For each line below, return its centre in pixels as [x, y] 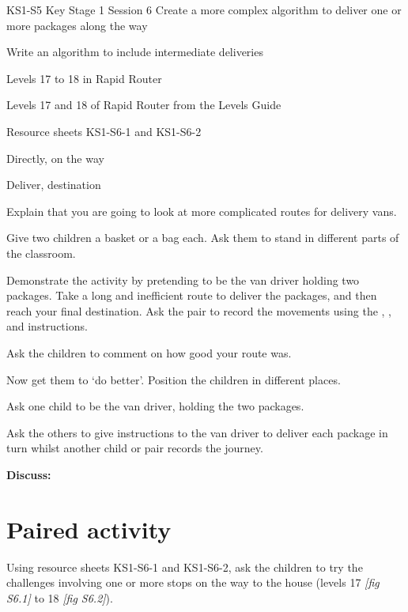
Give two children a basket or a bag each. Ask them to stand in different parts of [203, 238]
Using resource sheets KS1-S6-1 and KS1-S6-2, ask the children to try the [185, 567]
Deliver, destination [54, 185]
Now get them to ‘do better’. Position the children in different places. [174, 379]
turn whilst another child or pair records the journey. [135, 448]
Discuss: [29, 474]
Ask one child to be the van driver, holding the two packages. [155, 406]
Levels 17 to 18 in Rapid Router [84, 78]
